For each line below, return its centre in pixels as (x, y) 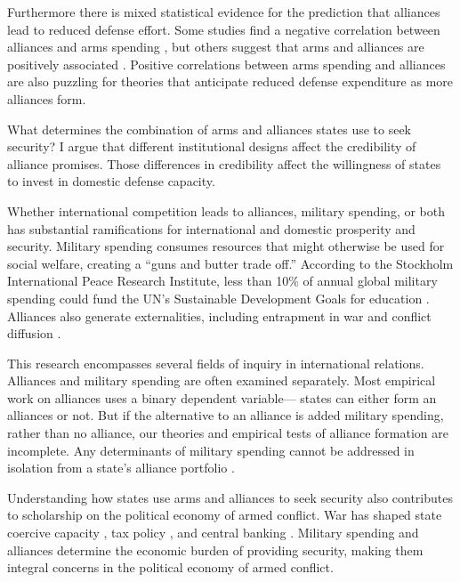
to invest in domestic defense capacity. (111, 181)
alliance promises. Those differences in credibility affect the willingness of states (224, 163)
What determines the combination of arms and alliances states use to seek (210, 129)
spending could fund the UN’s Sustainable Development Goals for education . (218, 298)
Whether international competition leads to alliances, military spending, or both (226, 210)
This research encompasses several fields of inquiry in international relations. (216, 363)
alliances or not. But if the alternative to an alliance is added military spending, (226, 415)
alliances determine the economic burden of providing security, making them (215, 550)
